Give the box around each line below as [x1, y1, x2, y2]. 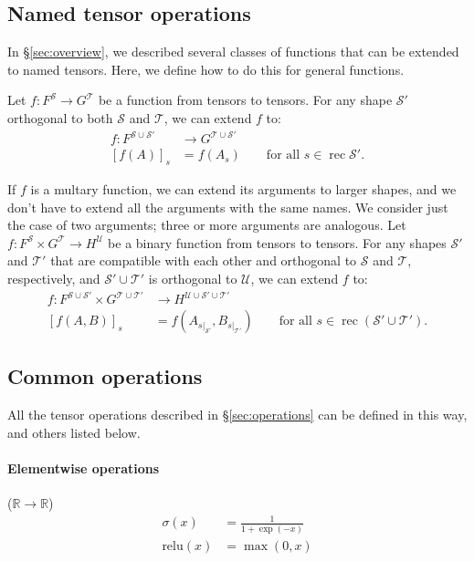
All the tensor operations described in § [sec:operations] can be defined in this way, [7, 405, 468, 424]
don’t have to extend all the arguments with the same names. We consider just [7, 197, 448, 216]
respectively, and [7, 268, 100, 287]
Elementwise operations [7, 459, 160, 478]
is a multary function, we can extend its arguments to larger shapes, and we [30, 179, 457, 198]
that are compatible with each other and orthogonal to [50, 251, 357, 270]
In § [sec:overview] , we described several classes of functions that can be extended [7, 42, 459, 61]
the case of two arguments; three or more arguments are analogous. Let [7, 215, 406, 234]
